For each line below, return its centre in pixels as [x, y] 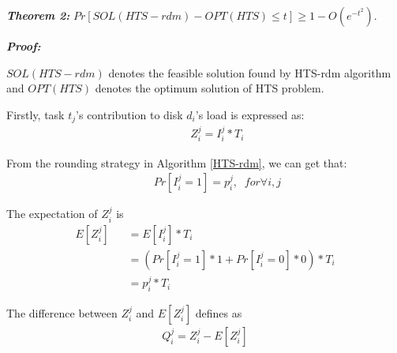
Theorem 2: [38, 15]
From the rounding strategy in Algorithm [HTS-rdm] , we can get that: [177, 162]
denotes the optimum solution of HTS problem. [210, 88]
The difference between [62, 312]
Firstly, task [36, 114]
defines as [219, 312]
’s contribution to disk [129, 114]
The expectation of [52, 214]
